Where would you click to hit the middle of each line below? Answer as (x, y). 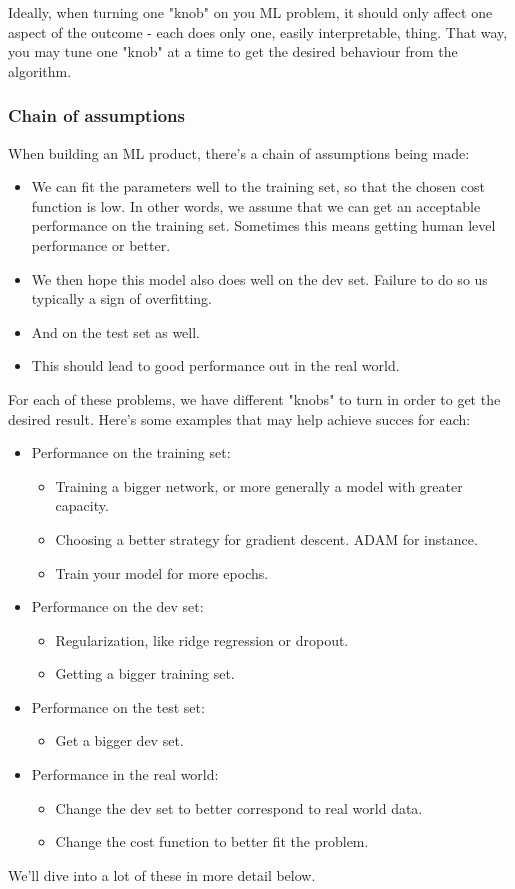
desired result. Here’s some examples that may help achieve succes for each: (239, 418)
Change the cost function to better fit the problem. (212, 841)
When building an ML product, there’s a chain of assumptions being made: (239, 152)
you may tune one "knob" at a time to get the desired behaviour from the (233, 51)
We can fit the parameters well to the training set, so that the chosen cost (258, 186)
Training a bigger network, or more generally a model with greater (259, 485)
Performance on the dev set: (117, 606)
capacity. (82, 505)
